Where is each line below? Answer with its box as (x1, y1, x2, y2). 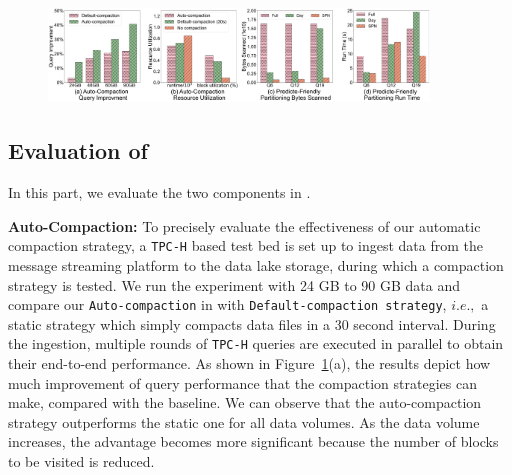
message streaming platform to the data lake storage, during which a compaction (8, 254, 504, 275)
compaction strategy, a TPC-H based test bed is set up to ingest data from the (8, 235, 483, 256)
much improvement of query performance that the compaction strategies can (8, 372, 477, 393)
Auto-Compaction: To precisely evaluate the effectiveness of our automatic (8, 215, 481, 236)
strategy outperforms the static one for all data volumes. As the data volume (8, 411, 480, 432)
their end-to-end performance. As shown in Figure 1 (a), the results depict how (8, 353, 491, 373)
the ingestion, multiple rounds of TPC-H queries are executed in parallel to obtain (8, 333, 504, 354)
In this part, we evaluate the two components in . (8, 182, 311, 203)
